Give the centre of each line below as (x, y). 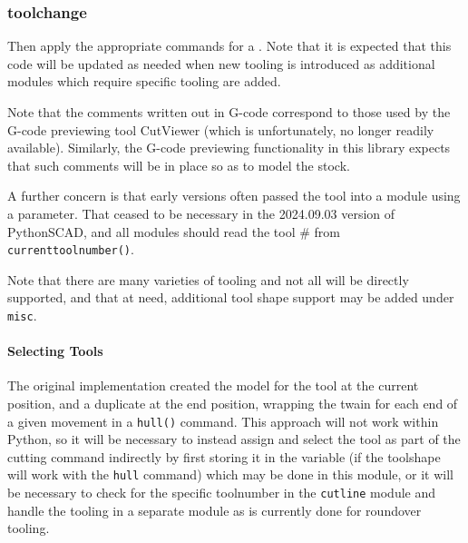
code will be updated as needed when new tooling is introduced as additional (221, 63)
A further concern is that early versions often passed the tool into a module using (234, 196)
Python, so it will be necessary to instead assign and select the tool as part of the (234, 439)
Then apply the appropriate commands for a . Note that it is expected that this (229, 46)
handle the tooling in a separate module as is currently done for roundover (214, 510)
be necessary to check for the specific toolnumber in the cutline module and (222, 493)
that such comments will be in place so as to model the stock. (179, 165)
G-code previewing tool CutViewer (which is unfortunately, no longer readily (221, 129)
